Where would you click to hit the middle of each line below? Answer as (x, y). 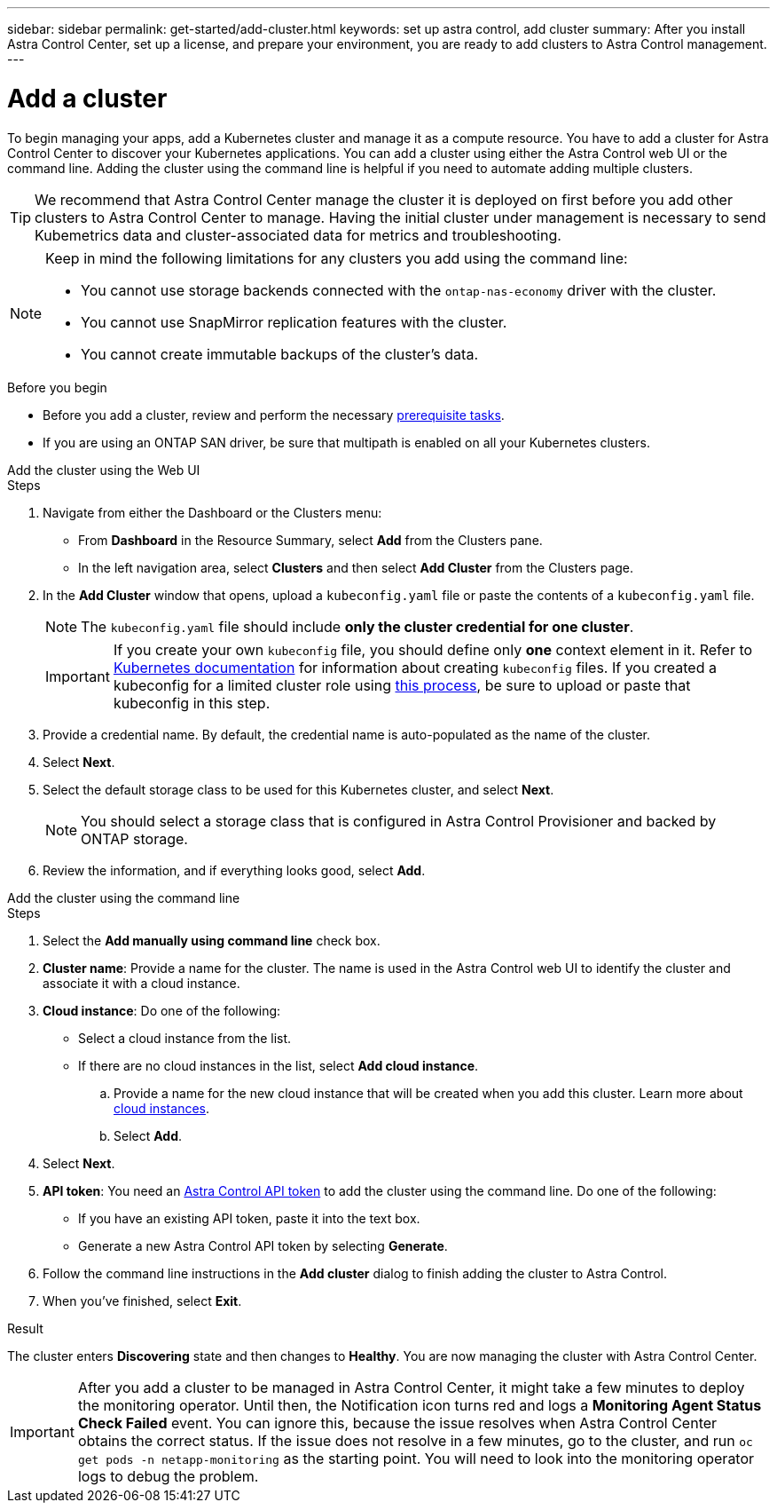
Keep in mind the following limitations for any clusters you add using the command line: (337, 258)
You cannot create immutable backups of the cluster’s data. (279, 354)
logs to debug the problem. (168, 1476)
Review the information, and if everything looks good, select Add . (234, 870)
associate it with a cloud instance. (141, 983)
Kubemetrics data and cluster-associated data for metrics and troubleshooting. (298, 235)
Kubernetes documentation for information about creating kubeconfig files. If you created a (415, 667)
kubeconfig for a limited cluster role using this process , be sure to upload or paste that (402, 685)
